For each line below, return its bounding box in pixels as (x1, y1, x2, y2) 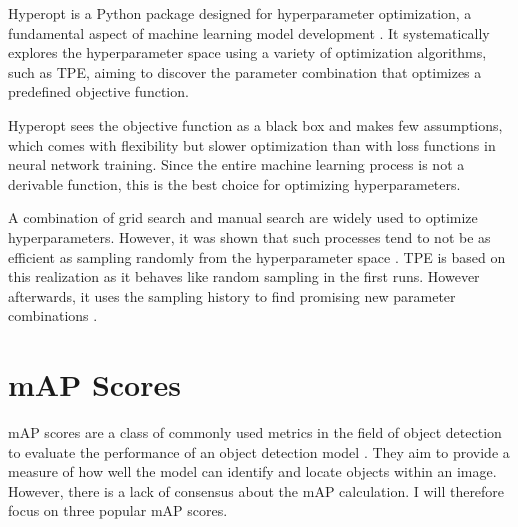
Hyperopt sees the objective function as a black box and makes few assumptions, (8, 114, 503, 135)
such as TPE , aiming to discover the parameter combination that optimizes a (8, 61, 482, 82)
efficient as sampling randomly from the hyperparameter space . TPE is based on (8, 246, 506, 267)
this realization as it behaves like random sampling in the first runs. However (8, 266, 480, 287)
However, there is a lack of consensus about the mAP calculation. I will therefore (8, 480, 505, 501)
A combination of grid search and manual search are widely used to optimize (8, 207, 478, 228)
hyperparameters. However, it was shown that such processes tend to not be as (8, 226, 491, 247)
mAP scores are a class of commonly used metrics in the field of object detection (8, 422, 502, 443)
